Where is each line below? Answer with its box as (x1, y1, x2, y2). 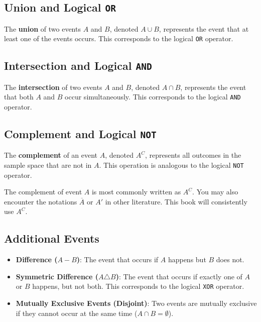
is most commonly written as (91, 186, 181, 197)
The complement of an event (4, 150, 98, 160)
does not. (216, 254, 244, 265)
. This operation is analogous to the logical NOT (99, 160, 244, 170)
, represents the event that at (159, 23, 249, 34)
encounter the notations (4, 196, 77, 206)
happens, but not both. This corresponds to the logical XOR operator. (32, 281, 244, 291)
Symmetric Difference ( (16, 271, 99, 281)
